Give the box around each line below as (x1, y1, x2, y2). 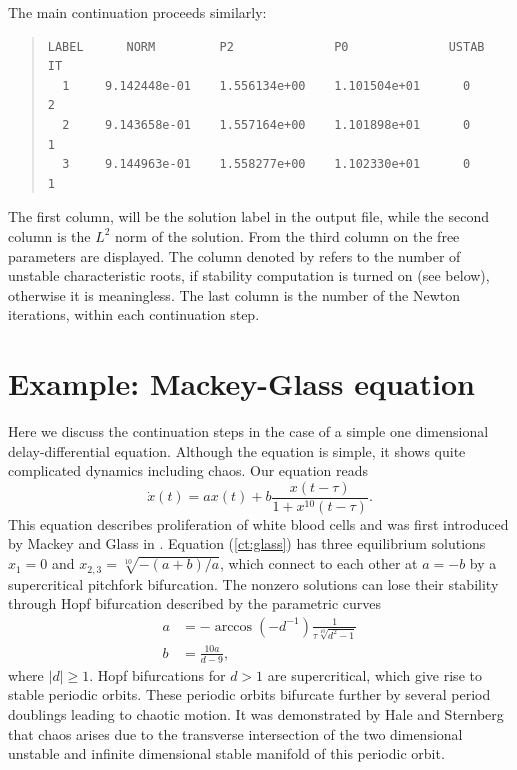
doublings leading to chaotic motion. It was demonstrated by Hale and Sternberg (8, 704, 504, 724)
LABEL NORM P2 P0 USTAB (47, 39, 485, 54)
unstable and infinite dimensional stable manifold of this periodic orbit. (8, 743, 445, 764)
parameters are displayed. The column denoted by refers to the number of (8, 245, 461, 266)
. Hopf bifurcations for (89, 664, 226, 685)
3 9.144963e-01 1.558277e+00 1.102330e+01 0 (62, 157, 471, 172)
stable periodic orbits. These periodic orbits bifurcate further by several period (8, 684, 491, 705)
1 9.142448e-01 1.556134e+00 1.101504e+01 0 (62, 78, 471, 93)
